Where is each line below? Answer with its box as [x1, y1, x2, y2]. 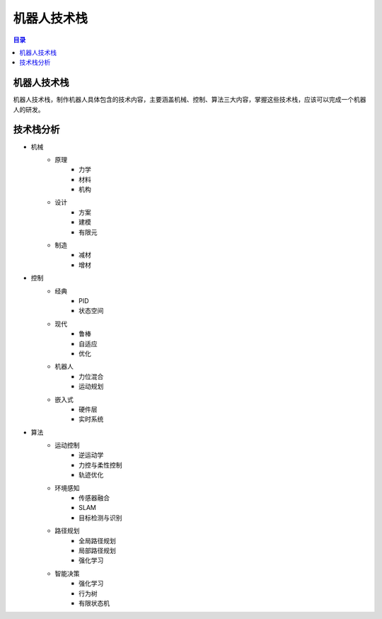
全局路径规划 [79, 536, 116, 545]
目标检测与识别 [79, 513, 122, 522]
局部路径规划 [79, 546, 116, 555]
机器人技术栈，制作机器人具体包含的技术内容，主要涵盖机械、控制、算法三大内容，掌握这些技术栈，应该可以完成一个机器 [13, 96, 366, 104]
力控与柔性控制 [79, 460, 122, 469]
